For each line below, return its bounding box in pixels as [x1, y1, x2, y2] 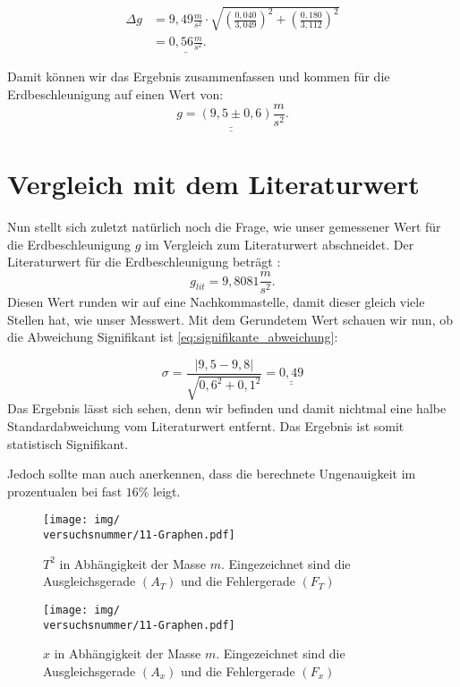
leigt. [153, 481, 181, 500]
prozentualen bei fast [7, 481, 123, 500]
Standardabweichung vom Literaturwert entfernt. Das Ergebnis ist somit [7, 416, 405, 435]
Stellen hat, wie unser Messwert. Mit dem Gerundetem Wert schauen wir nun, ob [7, 310, 453, 328]
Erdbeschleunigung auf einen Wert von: [7, 85, 224, 104]
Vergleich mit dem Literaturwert [7, 165, 420, 202]
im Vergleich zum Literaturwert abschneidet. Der [145, 234, 414, 253]
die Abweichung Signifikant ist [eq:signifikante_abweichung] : [7, 327, 338, 346]
